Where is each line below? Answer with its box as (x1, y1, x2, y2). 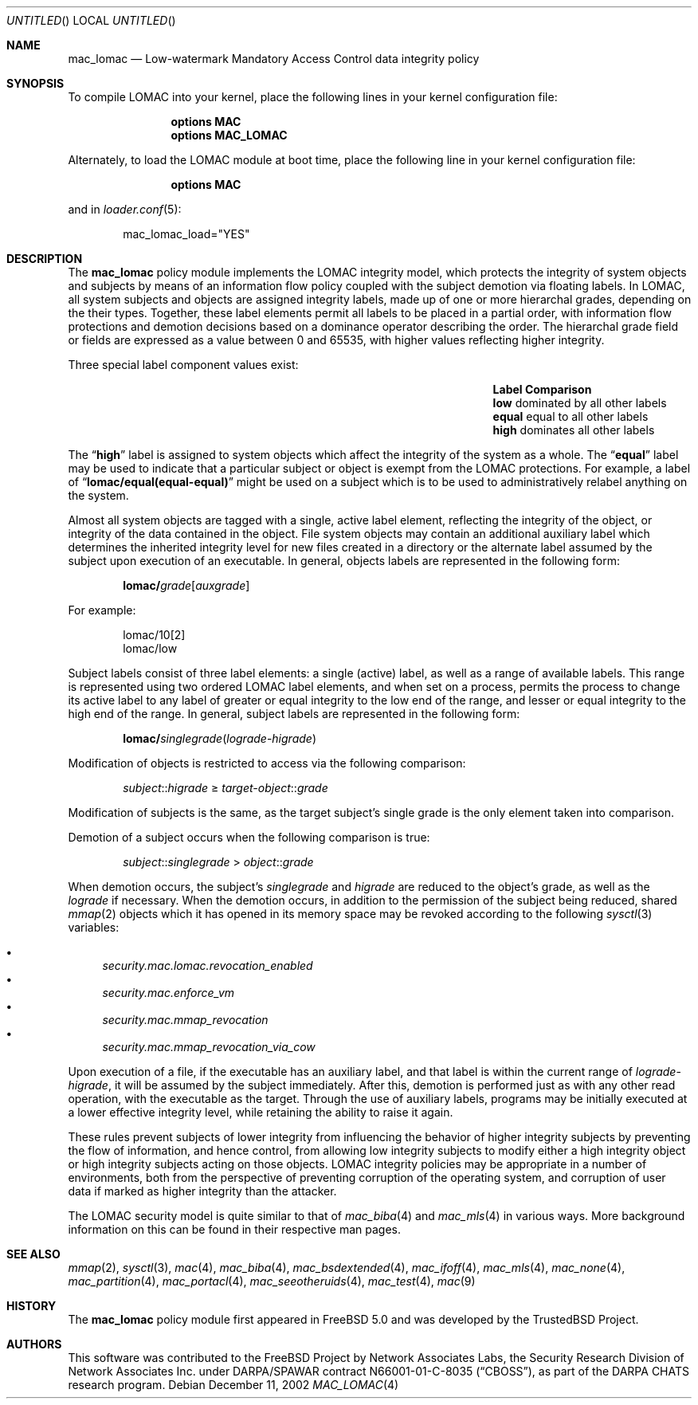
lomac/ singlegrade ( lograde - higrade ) (123, 732, 316, 745)
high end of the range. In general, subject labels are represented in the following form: (68, 707, 520, 720)
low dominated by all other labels (492, 396, 667, 410)
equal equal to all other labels (492, 410, 649, 423)
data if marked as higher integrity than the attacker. (68, 1184, 337, 1198)
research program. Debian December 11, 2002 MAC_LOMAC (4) (68, 1378, 399, 1391)
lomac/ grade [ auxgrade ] (123, 579, 250, 592)
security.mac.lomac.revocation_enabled (102, 959, 313, 972)
